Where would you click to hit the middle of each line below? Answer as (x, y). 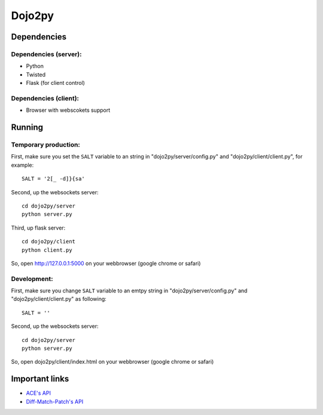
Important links (40, 379)
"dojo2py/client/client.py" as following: (59, 299)
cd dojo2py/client (49, 242)
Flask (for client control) (55, 83)
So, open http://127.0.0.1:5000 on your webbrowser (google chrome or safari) (106, 263)
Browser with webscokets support (68, 110)
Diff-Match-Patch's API (55, 401)
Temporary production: (46, 145)
